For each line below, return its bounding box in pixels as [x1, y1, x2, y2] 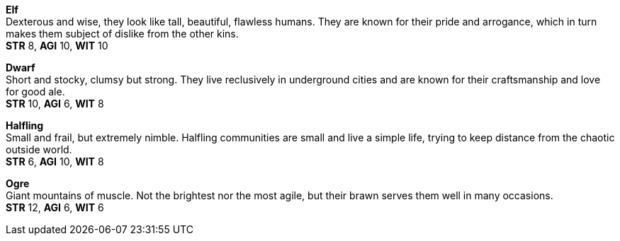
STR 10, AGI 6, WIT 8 [6, 98, 104, 110]
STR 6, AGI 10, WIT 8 [6, 155, 104, 167]
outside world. [6, 143, 72, 155]
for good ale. [6, 86, 65, 98]
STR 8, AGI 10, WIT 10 [6, 40, 108, 52]
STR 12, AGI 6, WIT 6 [6, 201, 104, 213]
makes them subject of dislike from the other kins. [6, 28, 239, 40]
